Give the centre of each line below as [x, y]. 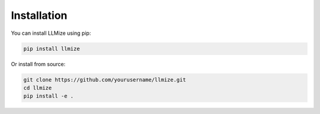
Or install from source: [38, 64]
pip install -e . [49, 96]
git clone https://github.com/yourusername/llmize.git [105, 79]
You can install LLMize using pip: [51, 33]
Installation [39, 15]
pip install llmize [52, 48]
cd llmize [38, 88]
